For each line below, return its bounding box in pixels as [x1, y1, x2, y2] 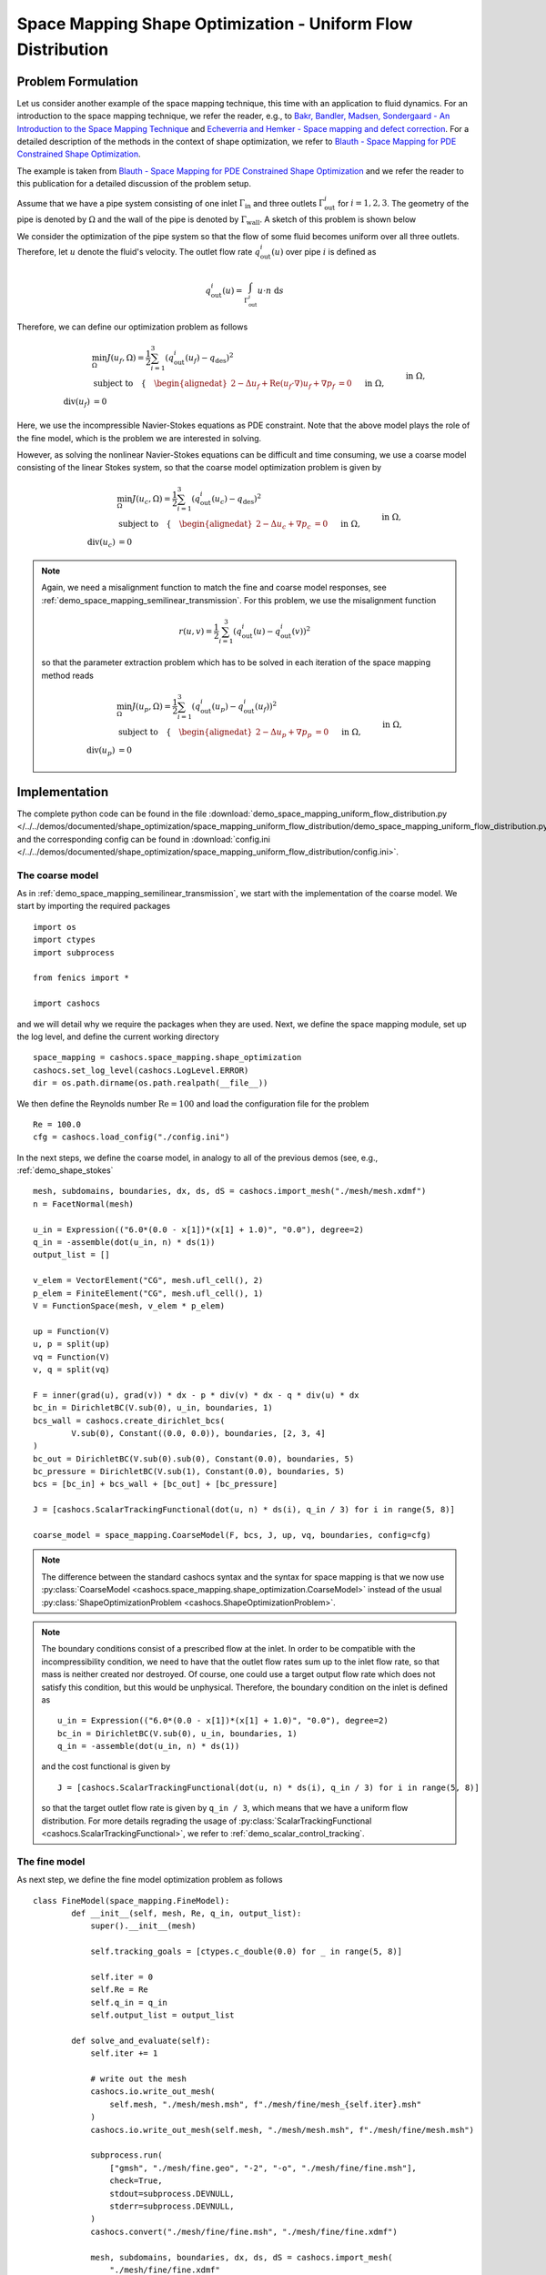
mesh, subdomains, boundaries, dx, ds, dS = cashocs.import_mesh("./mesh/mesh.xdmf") [33, 1186, 427, 1197]
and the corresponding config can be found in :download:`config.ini [16, 834, 270, 844]
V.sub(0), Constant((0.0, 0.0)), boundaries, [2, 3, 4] [71, 1428, 327, 1438]
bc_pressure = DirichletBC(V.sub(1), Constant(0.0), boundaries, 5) [33, 1466, 345, 1477]
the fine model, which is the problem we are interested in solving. [16, 432, 262, 443]
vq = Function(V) [33, 1351, 110, 1362]
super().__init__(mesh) [90, 1921, 197, 1931]
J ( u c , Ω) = [132, 493, 171, 506]
